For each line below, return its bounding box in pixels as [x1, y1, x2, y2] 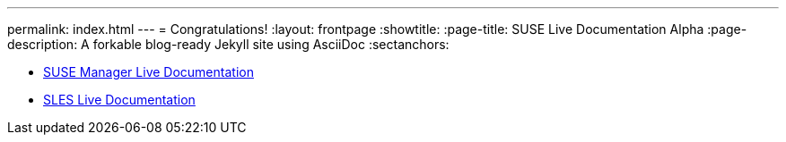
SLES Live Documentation [43, 92, 196, 107]
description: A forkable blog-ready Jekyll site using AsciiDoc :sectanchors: [7, 37, 450, 52]
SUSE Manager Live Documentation [43, 64, 254, 79]
